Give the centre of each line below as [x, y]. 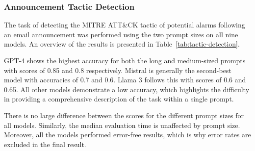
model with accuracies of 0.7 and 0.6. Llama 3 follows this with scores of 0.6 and [125, 80]
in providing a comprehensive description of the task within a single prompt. [119, 99]
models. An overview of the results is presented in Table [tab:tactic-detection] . [122, 44]
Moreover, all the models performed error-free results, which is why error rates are [127, 135]
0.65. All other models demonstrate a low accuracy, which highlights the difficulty [127, 89]
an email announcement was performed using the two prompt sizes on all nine [121, 34]
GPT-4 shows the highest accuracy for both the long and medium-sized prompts [125, 60]
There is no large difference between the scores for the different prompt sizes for [124, 115]
